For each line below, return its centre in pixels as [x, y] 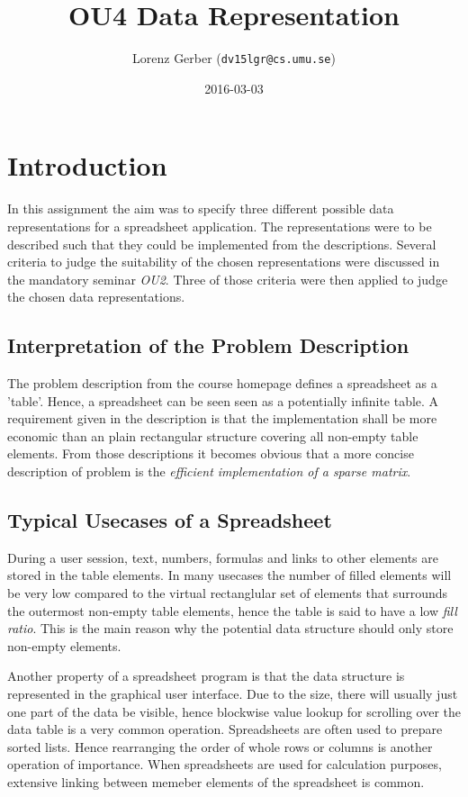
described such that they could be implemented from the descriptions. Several [222, 244]
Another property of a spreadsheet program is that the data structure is [206, 676]
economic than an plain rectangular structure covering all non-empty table [213, 435]
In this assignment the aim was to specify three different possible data [201, 208]
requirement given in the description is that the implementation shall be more [222, 418]
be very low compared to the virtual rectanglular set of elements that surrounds [228, 593]
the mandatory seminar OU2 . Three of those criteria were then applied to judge [228, 279]
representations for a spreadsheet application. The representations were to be [220, 226]
